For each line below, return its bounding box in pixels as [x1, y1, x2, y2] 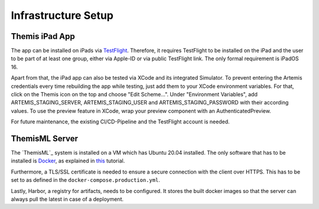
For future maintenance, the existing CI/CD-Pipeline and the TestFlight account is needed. [11, 118, 230, 125]
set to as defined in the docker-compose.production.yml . [11, 177, 161, 184]
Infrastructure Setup [11, 9, 114, 22]
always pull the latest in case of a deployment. [11, 195, 124, 203]
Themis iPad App [11, 31, 75, 41]
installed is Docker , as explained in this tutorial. [11, 157, 125, 165]
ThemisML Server [11, 133, 79, 143]
